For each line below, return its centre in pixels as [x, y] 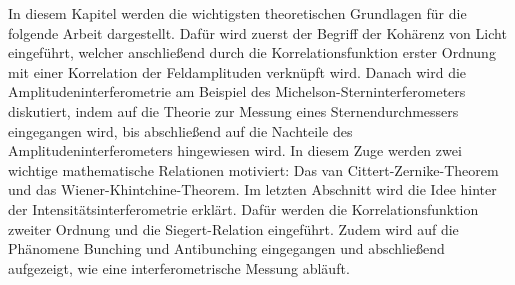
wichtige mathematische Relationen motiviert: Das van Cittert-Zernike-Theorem [253, 169]
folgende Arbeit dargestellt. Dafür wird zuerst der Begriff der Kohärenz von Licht [257, 32]
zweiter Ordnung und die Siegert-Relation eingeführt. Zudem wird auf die [233, 228]
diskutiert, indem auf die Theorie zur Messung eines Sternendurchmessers [233, 110]
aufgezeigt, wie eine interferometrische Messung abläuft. [179, 267]
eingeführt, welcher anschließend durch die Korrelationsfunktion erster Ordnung [252, 52]
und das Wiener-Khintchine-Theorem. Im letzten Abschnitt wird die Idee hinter [252, 189]
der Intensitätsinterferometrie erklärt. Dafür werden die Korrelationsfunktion [243, 208]
